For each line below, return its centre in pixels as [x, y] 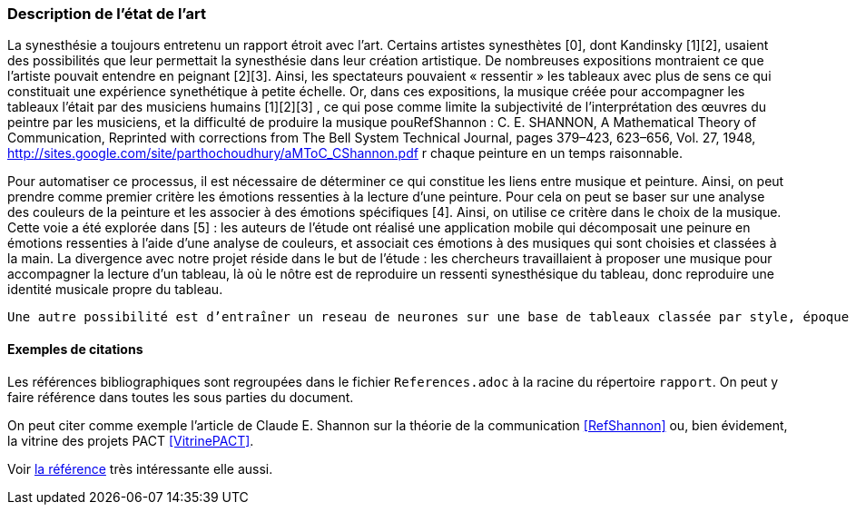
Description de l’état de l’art [107, 14]
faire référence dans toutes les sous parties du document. [181, 397]
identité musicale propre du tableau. [115, 290]
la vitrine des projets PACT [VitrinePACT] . [131, 440]
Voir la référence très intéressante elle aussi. [140, 468]
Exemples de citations [75, 349]
